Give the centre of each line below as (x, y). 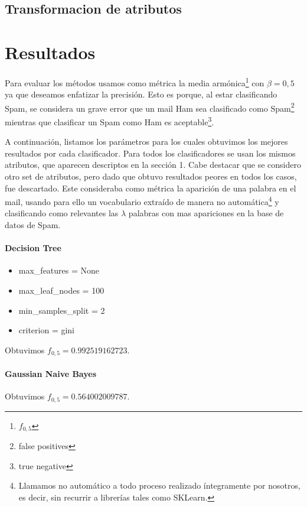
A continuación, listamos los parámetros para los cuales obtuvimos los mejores (146, 142)
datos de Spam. (33, 225)
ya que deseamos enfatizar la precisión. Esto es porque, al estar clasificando (141, 94)
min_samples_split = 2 (62, 310)
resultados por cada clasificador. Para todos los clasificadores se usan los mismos (150, 153)
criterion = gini (47, 330)
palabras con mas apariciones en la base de (206, 213)
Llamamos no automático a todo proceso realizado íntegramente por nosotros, (159, 485)
